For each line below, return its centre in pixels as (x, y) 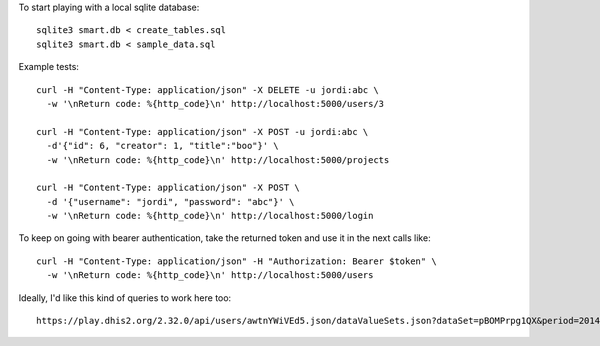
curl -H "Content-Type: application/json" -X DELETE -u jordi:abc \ (207, 89)
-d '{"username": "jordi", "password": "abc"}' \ (170, 201)
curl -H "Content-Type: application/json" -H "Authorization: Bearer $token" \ (236, 261)
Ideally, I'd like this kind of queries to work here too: (125, 297)
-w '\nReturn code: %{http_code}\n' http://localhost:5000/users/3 (215, 103)
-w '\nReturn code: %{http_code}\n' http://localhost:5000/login (210, 216)
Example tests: (49, 67)
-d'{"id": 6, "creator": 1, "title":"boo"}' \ (162, 146)
